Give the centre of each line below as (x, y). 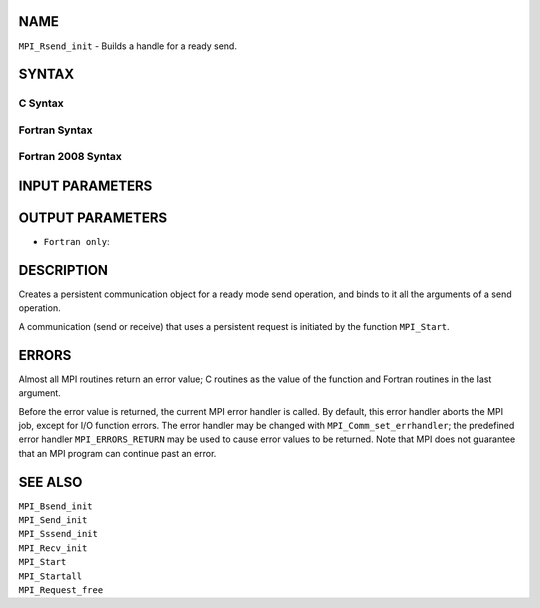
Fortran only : (76, 242)
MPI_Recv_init (53, 548)
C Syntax (41, 103)
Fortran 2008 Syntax (70, 157)
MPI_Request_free (61, 589)
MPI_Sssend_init (58, 534)
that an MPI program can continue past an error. (117, 453)
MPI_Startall (50, 576)
